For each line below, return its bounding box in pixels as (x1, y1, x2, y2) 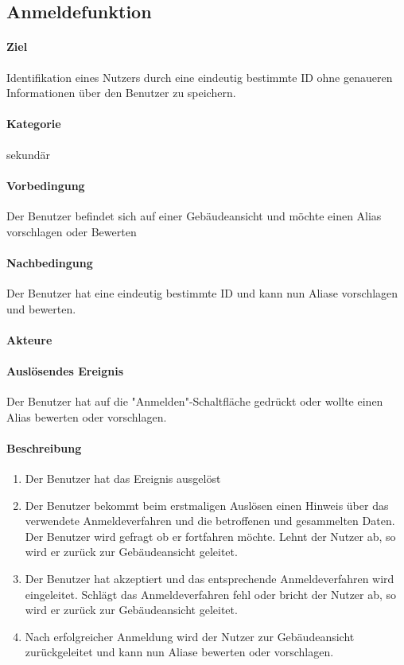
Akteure (6, 331, 52, 348)
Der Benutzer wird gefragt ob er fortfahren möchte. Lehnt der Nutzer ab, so (25, 527, 396, 544)
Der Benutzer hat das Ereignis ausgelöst (25, 470, 221, 487)
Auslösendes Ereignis (6, 362, 124, 379)
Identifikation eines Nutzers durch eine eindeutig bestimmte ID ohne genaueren (6, 68, 393, 85)
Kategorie (6, 115, 61, 132)
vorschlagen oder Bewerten (6, 223, 137, 239)
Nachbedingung (6, 254, 93, 270)
